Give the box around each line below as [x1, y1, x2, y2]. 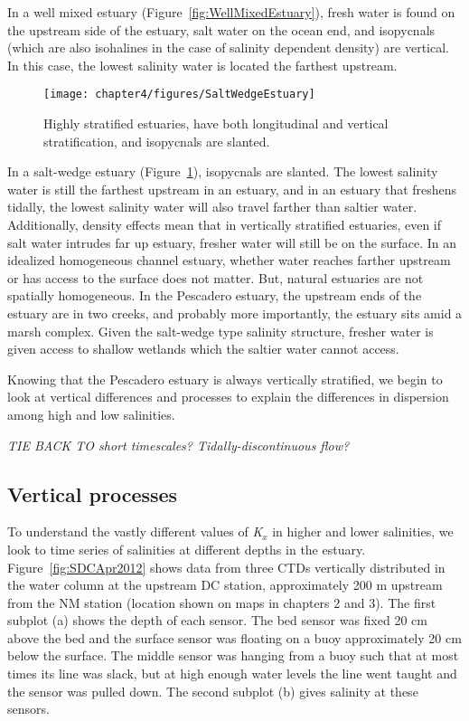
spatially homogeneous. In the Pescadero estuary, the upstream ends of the [7, 286, 422, 305]
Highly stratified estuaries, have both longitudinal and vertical [43, 114, 389, 133]
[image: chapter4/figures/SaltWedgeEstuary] [43, 88, 315, 101]
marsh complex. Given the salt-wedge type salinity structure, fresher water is [7, 321, 434, 340]
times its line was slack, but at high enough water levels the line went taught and [7, 664, 457, 683]
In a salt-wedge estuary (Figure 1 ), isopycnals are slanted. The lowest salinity [7, 162, 438, 181]
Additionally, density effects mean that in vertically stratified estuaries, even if [7, 215, 442, 233]
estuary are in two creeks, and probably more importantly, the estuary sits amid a [7, 303, 463, 322]
